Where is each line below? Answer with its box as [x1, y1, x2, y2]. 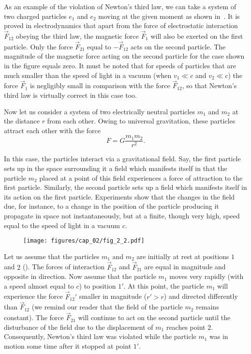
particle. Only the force [4, 41, 73, 51]
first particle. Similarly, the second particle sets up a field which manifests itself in [4, 182, 247, 192]
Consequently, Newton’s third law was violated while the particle [4, 331, 196, 341]
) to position [79, 280, 116, 291]
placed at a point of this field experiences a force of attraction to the [39, 172, 243, 183]
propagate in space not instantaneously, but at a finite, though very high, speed [4, 211, 240, 220]
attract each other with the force [4, 125, 101, 135]
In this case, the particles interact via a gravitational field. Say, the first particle [4, 154, 241, 164]
